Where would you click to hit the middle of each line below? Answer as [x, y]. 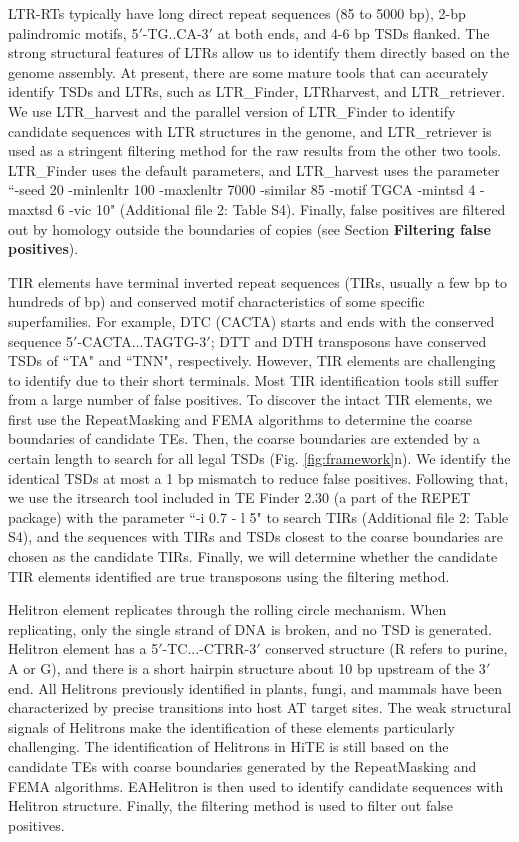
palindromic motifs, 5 [73, 32]
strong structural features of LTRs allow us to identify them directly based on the [259, 52]
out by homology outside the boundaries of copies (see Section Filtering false [249, 228]
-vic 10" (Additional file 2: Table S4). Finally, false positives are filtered [287, 208]
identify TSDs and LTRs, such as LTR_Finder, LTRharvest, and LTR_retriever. [257, 91]
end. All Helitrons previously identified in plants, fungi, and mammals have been [255, 687]
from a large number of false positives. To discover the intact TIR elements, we [250, 399]
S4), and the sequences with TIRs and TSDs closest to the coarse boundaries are [255, 536]
